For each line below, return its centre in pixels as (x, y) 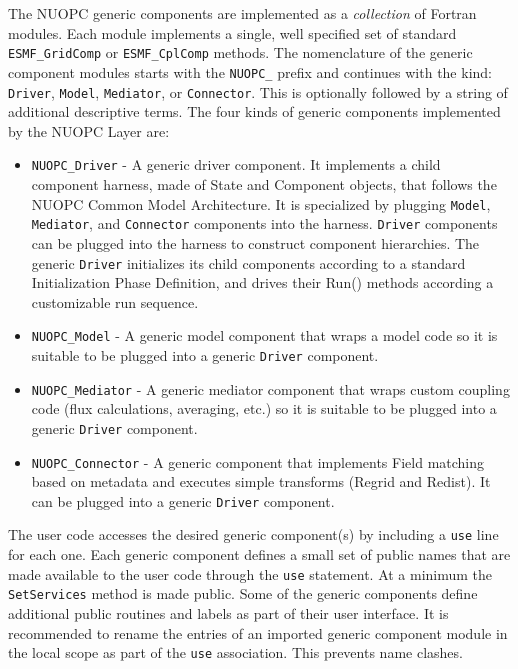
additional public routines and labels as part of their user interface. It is (228, 613)
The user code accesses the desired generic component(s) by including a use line (253, 534)
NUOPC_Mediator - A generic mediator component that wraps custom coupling (270, 388)
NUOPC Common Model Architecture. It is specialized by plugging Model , (261, 203)
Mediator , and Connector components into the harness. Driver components (264, 223)
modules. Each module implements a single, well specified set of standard (232, 32)
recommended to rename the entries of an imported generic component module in (258, 632)
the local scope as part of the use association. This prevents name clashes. (235, 652)
